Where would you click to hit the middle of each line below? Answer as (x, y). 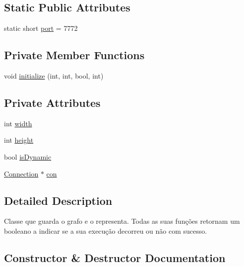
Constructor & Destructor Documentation (115, 257)
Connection (21, 173)
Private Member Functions (74, 55)
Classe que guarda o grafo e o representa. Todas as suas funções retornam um (122, 221)
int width (18, 123)
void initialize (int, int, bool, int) (54, 76)
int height (19, 140)
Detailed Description (58, 200)
